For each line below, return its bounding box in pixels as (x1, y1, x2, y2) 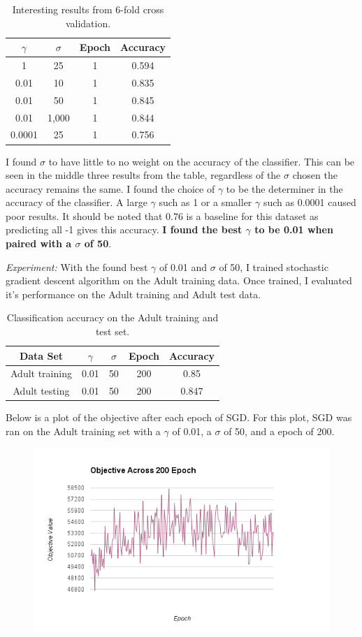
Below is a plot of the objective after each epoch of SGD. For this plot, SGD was (6, 410, 352, 425)
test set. (95, 324, 130, 339)
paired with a (6, 236, 72, 251)
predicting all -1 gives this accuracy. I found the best (6, 222, 242, 237)
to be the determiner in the (226, 181, 343, 196)
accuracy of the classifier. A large (6, 195, 147, 210)
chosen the (292, 168, 338, 182)
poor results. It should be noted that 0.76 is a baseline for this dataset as (6, 208, 319, 223)
